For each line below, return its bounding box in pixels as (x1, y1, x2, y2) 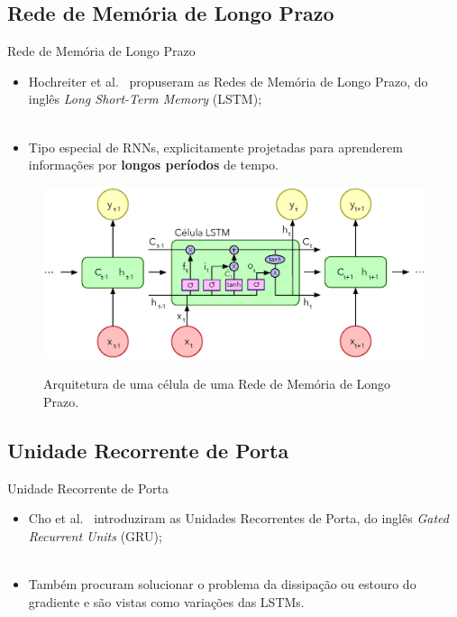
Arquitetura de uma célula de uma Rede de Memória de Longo (43, 374, 391, 393)
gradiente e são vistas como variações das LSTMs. (28, 592, 305, 611)
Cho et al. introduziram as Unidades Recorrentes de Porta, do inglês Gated (28, 509, 449, 528)
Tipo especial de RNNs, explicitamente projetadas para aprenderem (28, 137, 403, 156)
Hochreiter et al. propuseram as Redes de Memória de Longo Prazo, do (28, 71, 428, 90)
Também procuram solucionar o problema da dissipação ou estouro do (28, 575, 416, 593)
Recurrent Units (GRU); (28, 526, 162, 545)
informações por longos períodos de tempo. (28, 155, 279, 174)
